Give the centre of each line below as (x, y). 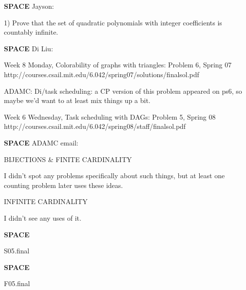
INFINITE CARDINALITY (46, 201)
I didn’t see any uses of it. (43, 217)
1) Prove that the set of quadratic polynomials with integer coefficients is (113, 22)
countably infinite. (31, 32)
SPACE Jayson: (29, 6)
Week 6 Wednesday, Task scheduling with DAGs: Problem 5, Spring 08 (110, 116)
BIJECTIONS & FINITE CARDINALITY (68, 159)
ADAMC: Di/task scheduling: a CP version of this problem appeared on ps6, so (123, 91)
